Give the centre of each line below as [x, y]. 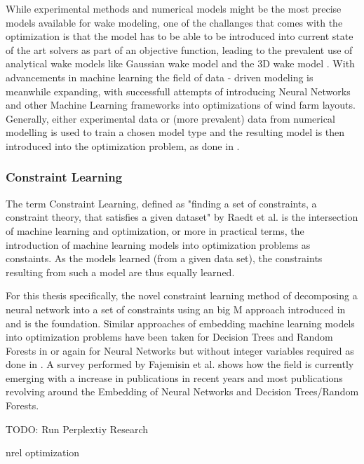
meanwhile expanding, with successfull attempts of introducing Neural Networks [178, 91]
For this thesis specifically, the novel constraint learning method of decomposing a [182, 295]
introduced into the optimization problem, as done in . [123, 145]
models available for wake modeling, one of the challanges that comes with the [174, 22]
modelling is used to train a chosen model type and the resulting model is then [175, 132]
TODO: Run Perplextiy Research [77, 429]
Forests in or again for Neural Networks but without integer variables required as [180, 350]
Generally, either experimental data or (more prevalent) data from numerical [170, 118]
